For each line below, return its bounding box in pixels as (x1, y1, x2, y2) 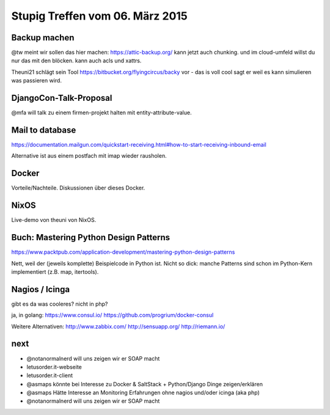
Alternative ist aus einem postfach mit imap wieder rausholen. (11, 152, 167, 160)
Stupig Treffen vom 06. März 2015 (11, 9, 188, 23)
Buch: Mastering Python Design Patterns (11, 232, 170, 243)
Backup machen (11, 32, 75, 43)
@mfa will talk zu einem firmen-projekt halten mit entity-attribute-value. (11, 109, 192, 116)
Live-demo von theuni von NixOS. (11, 216, 97, 224)
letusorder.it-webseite (26, 363, 82, 370)
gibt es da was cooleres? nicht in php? (11, 300, 108, 307)
